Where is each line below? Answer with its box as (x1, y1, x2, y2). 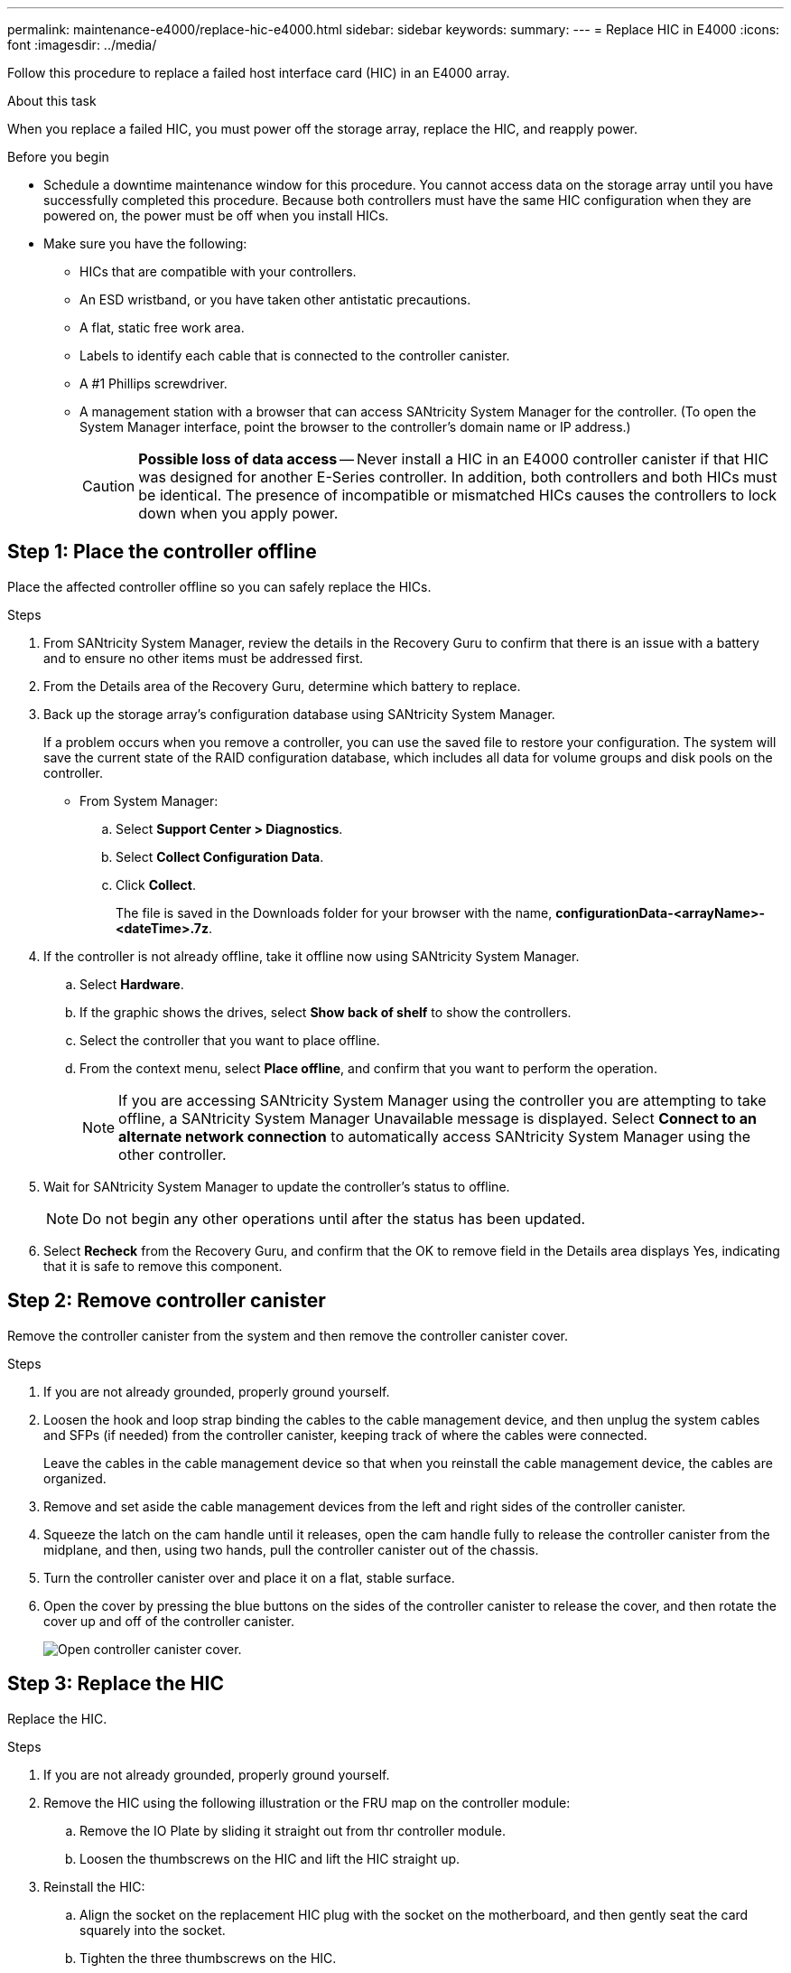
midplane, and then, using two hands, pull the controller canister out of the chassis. (43, 1541, 539, 1557)
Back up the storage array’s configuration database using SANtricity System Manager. (43, 706, 555, 722)
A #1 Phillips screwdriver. (79, 376, 228, 391)
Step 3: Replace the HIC (7, 1672, 224, 1696)
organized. (43, 1470, 107, 1486)
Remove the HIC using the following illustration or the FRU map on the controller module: (43, 1794, 571, 1810)
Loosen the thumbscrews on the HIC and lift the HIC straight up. (79, 1850, 461, 1866)
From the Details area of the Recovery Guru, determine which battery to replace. (43, 678, 521, 694)
